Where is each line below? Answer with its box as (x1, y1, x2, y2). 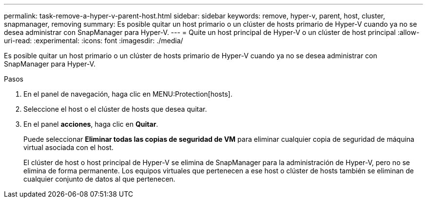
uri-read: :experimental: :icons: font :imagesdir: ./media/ (4, 36, 183, 45)
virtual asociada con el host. (23, 143, 114, 151)
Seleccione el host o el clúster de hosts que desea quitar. (23, 105, 207, 113)
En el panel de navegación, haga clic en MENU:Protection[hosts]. (23, 90, 233, 98)
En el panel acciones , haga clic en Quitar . (23, 120, 158, 128)
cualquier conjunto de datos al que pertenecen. (23, 175, 175, 183)
